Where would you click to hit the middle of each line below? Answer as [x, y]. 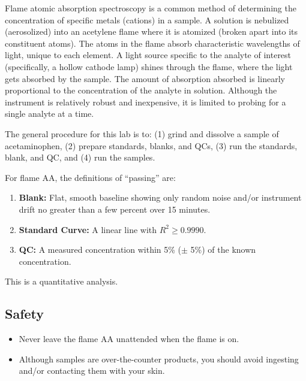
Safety [25, 314]
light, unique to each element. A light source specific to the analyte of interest [148, 55]
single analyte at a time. [49, 114]
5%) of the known [223, 250]
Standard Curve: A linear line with [88, 229]
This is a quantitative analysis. [61, 281]
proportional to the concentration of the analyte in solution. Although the [141, 90]
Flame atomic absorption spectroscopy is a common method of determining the [151, 8]
